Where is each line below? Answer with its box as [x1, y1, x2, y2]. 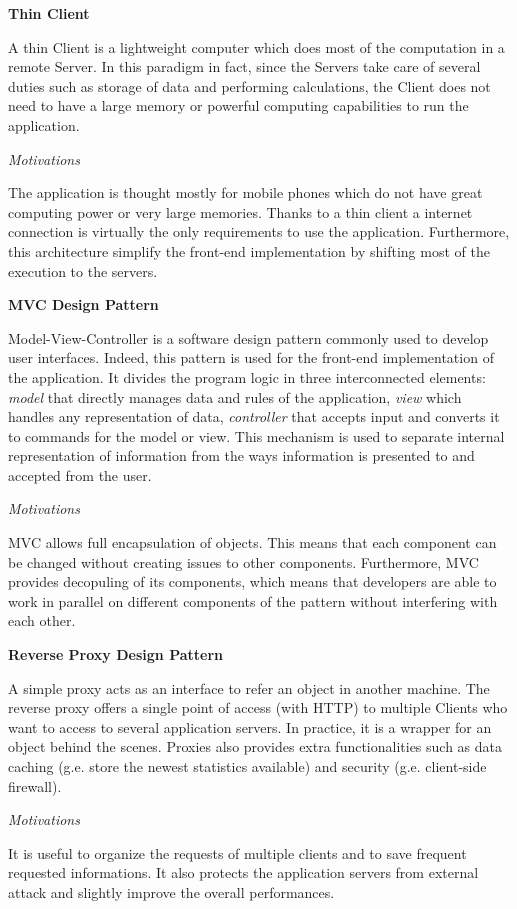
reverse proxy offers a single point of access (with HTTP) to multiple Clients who [8, 697, 508, 718]
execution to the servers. [8, 260, 158, 281]
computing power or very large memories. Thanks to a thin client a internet [8, 201, 473, 222]
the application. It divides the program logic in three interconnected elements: [8, 366, 486, 387]
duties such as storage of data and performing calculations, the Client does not [8, 75, 491, 96]
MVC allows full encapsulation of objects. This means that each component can [8, 532, 497, 553]
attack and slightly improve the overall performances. [8, 881, 335, 902]
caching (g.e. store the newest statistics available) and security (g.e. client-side [8, 756, 487, 776]
